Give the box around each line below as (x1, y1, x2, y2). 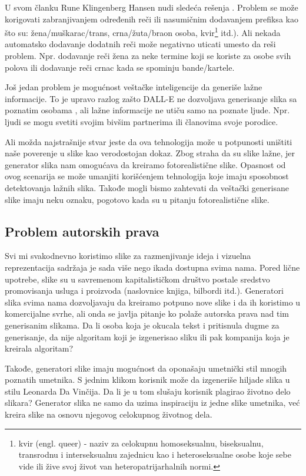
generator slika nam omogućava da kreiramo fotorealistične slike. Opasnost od (5, 158, 286, 170)
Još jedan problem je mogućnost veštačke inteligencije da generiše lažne (5, 81, 262, 93)
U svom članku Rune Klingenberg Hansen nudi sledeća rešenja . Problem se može (5, 1, 298, 13)
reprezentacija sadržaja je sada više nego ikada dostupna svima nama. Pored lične (5, 261, 300, 273)
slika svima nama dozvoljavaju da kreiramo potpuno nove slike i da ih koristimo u (5, 296, 301, 308)
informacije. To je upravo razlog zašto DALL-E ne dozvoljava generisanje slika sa (5, 92, 297, 104)
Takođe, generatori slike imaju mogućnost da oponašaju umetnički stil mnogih (5, 362, 287, 374)
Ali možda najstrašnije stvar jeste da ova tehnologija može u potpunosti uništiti (5, 135, 292, 147)
